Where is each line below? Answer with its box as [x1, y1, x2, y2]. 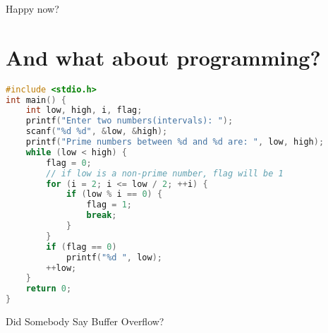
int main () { [6, 95, 66, 105]
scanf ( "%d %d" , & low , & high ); [25, 126, 168, 137]
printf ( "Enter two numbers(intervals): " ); [25, 116, 233, 126]
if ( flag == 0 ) [46, 241, 117, 252]
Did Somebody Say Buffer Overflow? [6, 314, 164, 329]
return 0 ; [25, 284, 72, 294]
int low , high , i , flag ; [25, 105, 142, 116]
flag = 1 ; [86, 200, 133, 210]
